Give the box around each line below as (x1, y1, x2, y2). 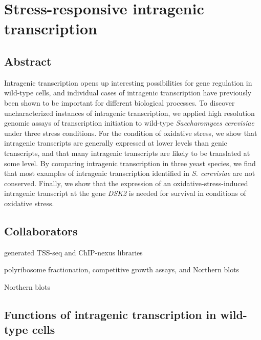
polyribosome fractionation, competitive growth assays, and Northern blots (4, 264, 240, 275)
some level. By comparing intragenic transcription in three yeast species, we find (4, 157, 256, 168)
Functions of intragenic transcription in (4, 306, 216, 322)
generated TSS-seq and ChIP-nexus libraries (4, 247, 143, 257)
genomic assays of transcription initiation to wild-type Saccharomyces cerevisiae (4, 117, 254, 128)
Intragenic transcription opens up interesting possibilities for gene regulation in (4, 77, 252, 88)
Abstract (4, 53, 52, 69)
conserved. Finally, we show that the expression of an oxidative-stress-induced (4, 177, 248, 188)
